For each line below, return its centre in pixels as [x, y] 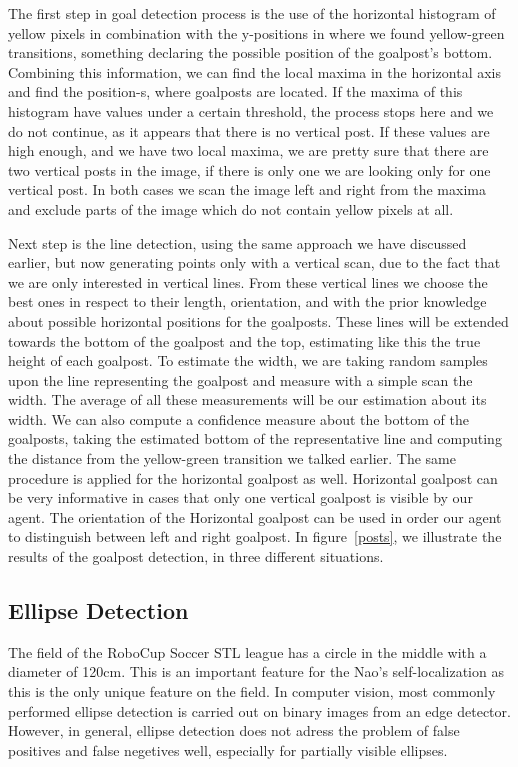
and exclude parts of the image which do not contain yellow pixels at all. [231, 208]
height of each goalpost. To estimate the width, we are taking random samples [248, 360]
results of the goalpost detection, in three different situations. [196, 556]
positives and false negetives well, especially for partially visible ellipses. [228, 749]
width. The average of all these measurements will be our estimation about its [247, 399]
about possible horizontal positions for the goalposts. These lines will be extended [258, 320]
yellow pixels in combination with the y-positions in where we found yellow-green [256, 32]
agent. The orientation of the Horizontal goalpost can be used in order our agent [255, 516]
